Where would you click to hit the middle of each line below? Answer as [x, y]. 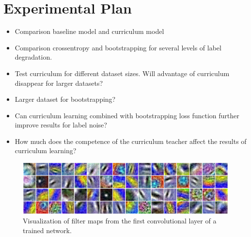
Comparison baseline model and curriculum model [89, 31]
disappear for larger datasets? [59, 83]
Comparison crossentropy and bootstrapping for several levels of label [118, 47]
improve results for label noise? [61, 125]
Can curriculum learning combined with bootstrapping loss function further [127, 115]
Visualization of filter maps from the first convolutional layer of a [120, 221]
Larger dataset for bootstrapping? [65, 99]
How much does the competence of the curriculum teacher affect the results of [131, 141]
